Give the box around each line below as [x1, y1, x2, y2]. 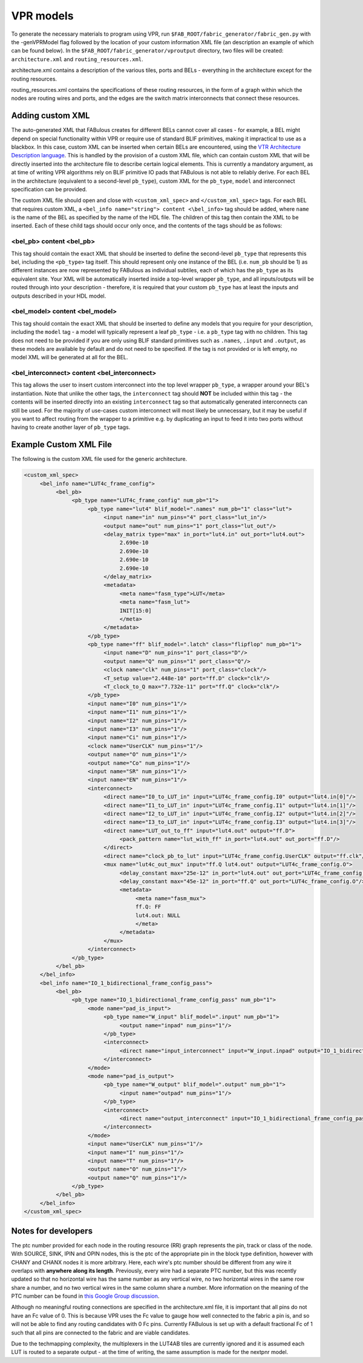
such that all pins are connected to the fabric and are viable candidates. [11, 1329, 190, 1336]
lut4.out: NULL [135, 912, 181, 919]
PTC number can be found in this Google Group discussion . [11, 1292, 160, 1300]
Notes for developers [11, 1226, 93, 1236]
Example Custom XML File [11, 439, 112, 450]
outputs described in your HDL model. [11, 292, 106, 299]
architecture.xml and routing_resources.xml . [11, 55, 143, 63]
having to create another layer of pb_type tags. [11, 423, 131, 431]
